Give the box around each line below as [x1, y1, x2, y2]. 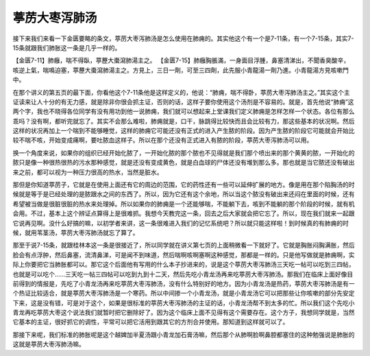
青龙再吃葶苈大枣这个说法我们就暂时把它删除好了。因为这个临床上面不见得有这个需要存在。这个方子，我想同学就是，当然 [12, 309, 355, 317]
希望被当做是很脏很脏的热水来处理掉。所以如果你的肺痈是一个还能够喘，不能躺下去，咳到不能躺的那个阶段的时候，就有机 [12, 200, 355, 208]
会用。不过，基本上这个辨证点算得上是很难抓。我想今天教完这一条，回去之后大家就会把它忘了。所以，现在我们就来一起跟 [12, 209, 355, 217]
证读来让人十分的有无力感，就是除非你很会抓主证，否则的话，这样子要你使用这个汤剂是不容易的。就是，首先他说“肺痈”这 [12, 97, 354, 106]
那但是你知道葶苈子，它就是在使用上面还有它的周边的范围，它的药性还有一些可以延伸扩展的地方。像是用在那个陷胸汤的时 [12, 180, 355, 189]
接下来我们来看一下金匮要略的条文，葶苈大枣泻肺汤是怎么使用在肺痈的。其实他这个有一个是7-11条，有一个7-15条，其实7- [12, 34, 354, 43]
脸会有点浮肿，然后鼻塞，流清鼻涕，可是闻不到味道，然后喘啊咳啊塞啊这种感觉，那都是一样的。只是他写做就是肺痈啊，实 [12, 250, 355, 259]
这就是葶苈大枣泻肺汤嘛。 [12, 340, 85, 348]
